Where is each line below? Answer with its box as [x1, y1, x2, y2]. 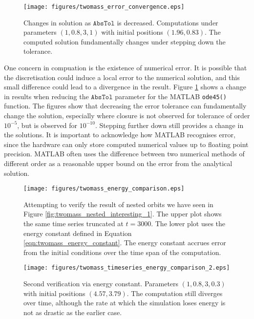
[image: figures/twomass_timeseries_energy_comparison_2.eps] [23, 264, 230, 272]
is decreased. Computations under [117, 17, 218, 27]
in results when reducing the [4, 91, 89, 101]
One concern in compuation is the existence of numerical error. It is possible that [4, 63, 247, 73]
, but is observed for [17, 120, 78, 130]
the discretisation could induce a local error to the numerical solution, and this [4, 72, 240, 82]
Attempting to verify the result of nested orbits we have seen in [23, 199, 213, 209]
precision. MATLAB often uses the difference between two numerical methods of [4, 149, 245, 159]
